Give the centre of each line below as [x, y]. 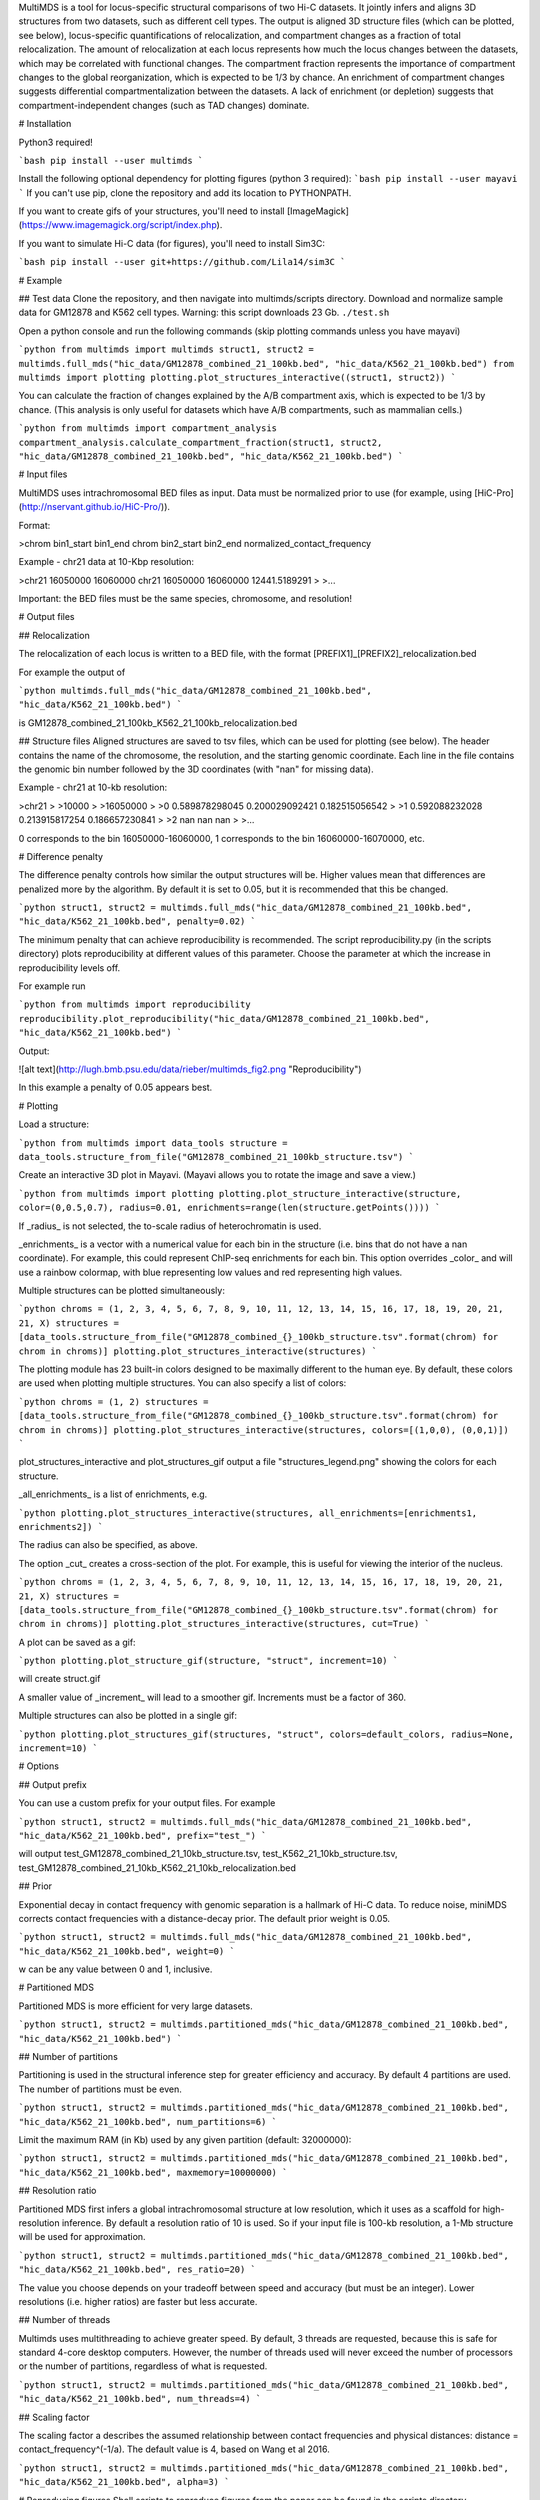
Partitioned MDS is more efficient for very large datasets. [136, 2006]
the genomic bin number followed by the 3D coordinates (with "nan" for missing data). [196, 769]
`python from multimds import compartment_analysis [148, 428]
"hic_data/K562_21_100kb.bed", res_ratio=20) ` [137, 2269]
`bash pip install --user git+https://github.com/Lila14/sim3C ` [182, 262]
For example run [52, 986]
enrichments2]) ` [61, 1526]
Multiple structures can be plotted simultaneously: [121, 1291]
